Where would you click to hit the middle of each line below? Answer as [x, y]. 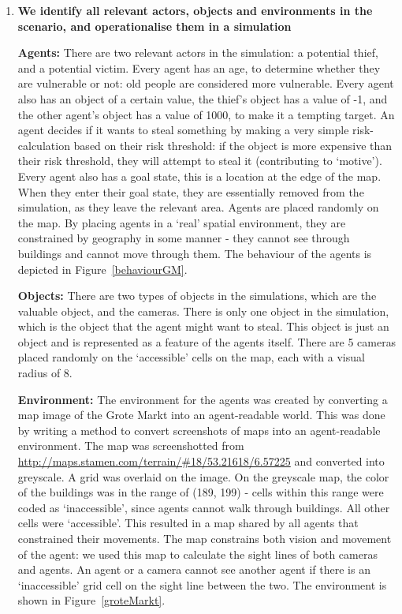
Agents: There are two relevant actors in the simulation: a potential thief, [198, 52]
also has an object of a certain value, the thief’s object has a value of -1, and [203, 98]
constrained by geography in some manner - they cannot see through [184, 238]
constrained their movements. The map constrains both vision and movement [205, 538]
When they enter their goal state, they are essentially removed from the [191, 191]
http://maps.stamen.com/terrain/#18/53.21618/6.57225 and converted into [201, 461]
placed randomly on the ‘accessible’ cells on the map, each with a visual [191, 357]
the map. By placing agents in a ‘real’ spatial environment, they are [182, 222]
